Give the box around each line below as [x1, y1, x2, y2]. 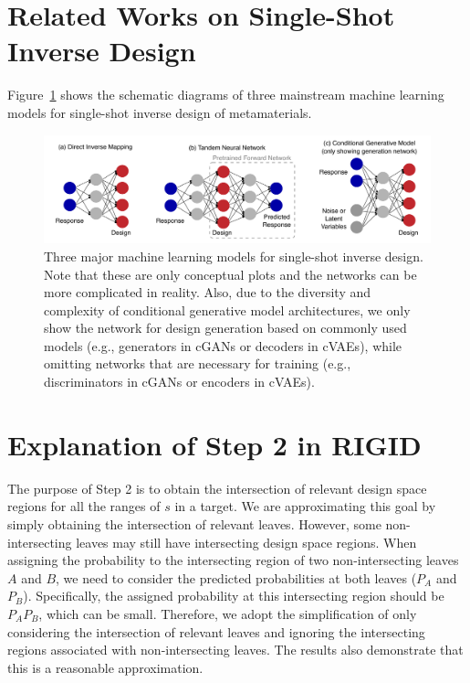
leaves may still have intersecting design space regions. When [76, 532, 417, 551]
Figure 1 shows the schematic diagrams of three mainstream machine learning [7, 85, 444, 104]
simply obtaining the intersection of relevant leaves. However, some [7, 514, 381, 533]
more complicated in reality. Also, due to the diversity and [44, 283, 371, 302]
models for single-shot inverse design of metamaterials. [7, 102, 312, 122]
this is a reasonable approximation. [7, 657, 204, 677]
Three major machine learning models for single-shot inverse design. [44, 246, 423, 265]
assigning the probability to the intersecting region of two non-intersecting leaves [7, 550, 459, 570]
